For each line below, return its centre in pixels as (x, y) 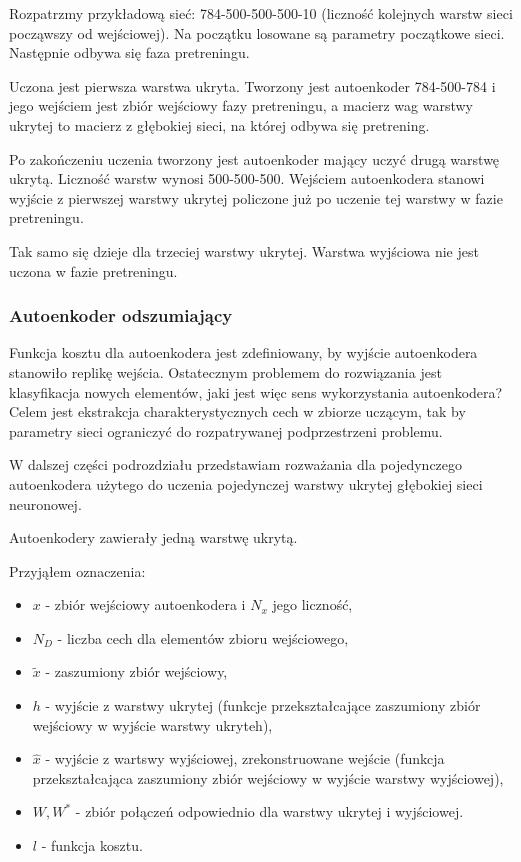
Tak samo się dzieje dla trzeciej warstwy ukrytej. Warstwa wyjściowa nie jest (244, 250)
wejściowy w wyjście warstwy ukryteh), (152, 724)
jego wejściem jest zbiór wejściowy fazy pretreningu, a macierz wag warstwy (241, 105)
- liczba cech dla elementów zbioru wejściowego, (203, 637)
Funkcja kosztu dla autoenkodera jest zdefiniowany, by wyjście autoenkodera (243, 352)
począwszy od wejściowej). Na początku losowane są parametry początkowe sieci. (257, 32)
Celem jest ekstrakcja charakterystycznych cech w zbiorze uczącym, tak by (237, 411)
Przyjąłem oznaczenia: (77, 570)
